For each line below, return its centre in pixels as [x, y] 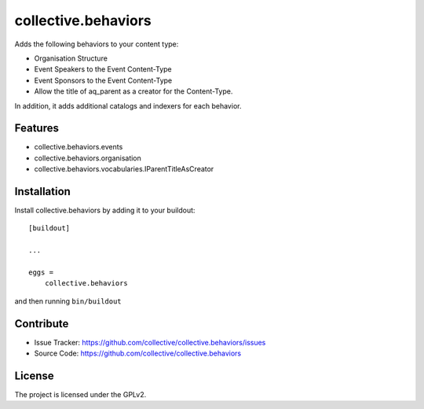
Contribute [42, 324]
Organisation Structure [71, 58]
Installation [42, 192]
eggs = [41, 273]
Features [37, 129]
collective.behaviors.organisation [88, 158]
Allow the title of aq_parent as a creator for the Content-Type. [133, 91]
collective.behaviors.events [79, 147]
